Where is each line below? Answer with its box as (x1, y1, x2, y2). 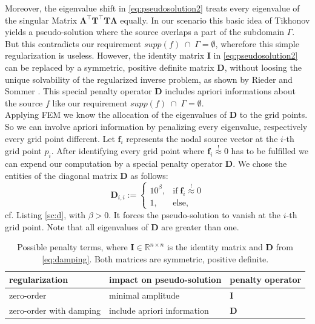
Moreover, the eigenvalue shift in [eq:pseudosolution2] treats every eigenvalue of (5, 2, 300, 14)
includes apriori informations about (165, 85, 296, 97)
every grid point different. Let (5, 132, 115, 144)
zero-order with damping (9, 303, 101, 316)
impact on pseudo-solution (109, 273, 222, 286)
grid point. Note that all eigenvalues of (5, 220, 148, 233)
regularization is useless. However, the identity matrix (5, 49, 205, 62)
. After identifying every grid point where (51, 144, 205, 157)
